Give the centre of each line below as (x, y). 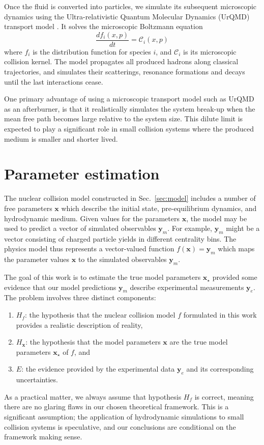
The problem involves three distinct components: (80, 297)
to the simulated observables (122, 259)
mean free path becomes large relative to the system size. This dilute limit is (124, 119)
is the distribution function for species (92, 51)
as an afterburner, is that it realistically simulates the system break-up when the (130, 108)
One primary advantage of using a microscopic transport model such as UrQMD (129, 99)
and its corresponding (220, 369)
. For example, (190, 228)
